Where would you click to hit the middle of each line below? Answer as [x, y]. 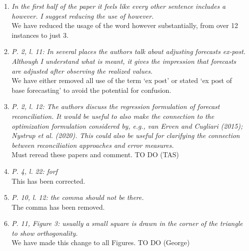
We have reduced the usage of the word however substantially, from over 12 [125, 25]
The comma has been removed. [58, 207]
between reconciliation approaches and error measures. [93, 145]
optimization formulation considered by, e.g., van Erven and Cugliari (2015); [127, 125]
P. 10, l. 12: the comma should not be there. [78, 197]
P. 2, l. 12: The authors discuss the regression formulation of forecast [116, 106]
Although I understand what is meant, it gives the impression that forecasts [124, 61]
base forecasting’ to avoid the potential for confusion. [91, 90]
